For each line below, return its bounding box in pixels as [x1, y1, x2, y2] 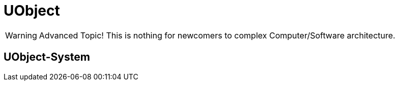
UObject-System [4, 51, 90, 64]
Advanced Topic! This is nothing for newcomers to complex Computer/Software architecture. [39, 30, 395, 40]
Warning [5, 30, 37, 40]
